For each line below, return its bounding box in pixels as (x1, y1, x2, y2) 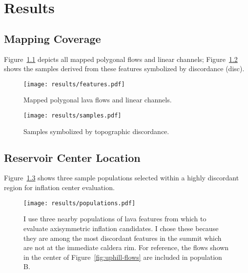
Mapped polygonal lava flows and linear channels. (23, 95, 172, 105)
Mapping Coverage (4, 31, 101, 46)
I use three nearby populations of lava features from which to (23, 214, 207, 224)
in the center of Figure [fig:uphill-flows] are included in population (23, 252, 222, 262)
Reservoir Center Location (4, 150, 141, 165)
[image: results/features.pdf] (23, 80, 125, 88)
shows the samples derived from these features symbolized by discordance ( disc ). (4, 63, 245, 74)
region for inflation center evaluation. (4, 182, 115, 193)
